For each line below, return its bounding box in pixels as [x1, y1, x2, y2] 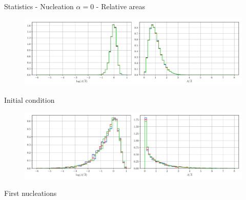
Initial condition [4, 94, 55, 105]
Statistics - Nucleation [4, 1, 74, 11]
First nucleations [4, 188, 57, 198]
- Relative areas [96, 1, 146, 11]
